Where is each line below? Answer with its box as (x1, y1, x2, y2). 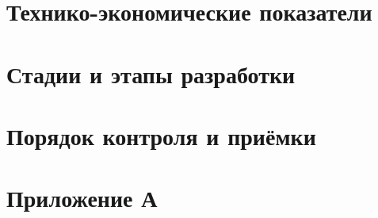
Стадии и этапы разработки (6, 57, 296, 90)
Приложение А (6, 182, 158, 214)
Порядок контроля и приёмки (6, 119, 316, 151)
